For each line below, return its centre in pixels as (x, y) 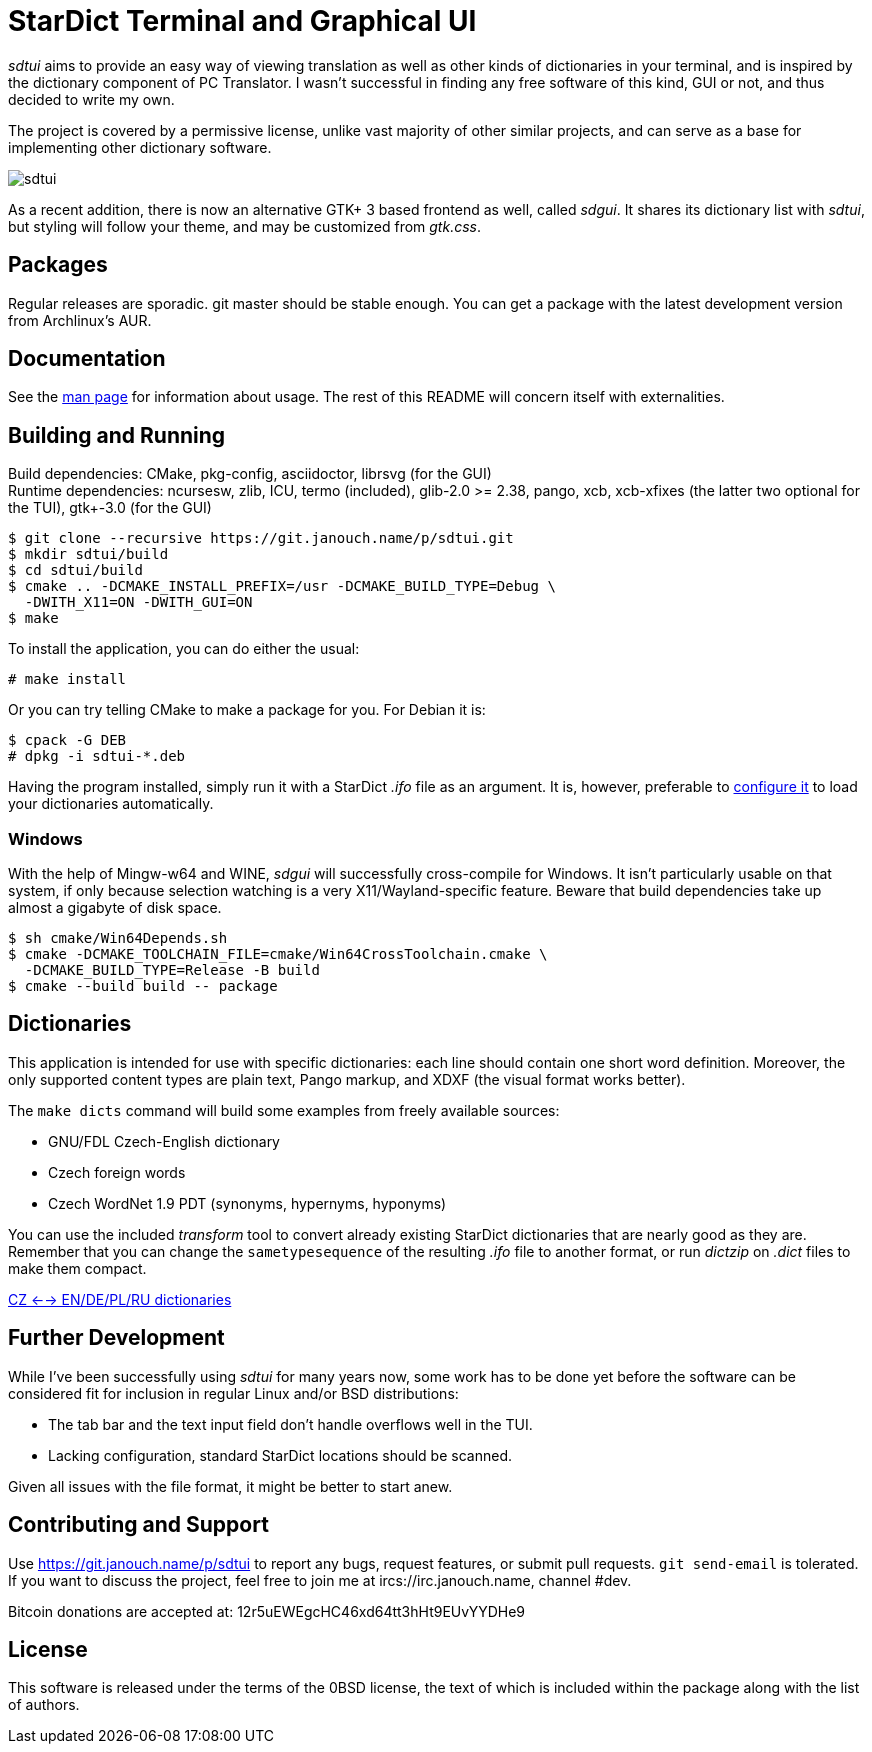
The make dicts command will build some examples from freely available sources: (284, 1110)
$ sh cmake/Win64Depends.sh (118, 938)
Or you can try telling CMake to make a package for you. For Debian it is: (247, 710)
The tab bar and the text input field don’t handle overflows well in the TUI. (290, 1424)
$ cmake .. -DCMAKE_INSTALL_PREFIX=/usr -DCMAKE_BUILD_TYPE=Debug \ (282, 586)
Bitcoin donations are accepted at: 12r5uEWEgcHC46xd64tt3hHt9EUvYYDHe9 (266, 1611)
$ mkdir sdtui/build (88, 554)
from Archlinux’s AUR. (80, 320)
